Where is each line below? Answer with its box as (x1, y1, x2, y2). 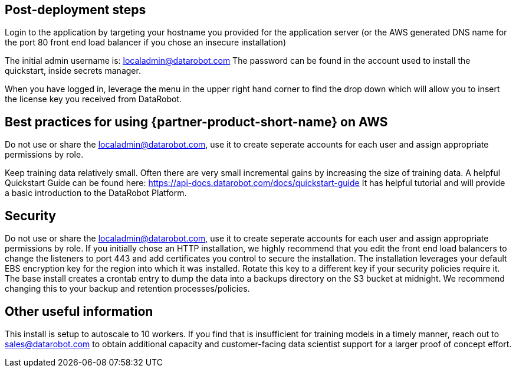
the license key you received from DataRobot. (5, 94, 182, 105)
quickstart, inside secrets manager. (5, 66, 141, 76)
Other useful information (5, 304, 153, 319)
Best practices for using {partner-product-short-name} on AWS (5, 114, 388, 129)
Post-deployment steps (5, 2, 146, 17)
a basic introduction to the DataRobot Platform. (5, 188, 187, 198)
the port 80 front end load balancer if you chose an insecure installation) (5, 37, 286, 48)
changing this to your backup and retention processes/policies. (5, 283, 250, 294)
